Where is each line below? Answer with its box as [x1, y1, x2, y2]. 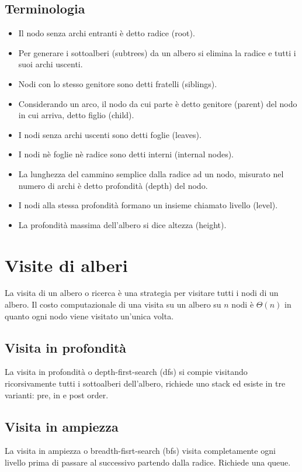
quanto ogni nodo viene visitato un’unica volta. [5, 309, 174, 322]
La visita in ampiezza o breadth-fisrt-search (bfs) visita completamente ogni [5, 445, 276, 457]
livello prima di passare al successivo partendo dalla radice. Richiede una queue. [5, 456, 291, 468]
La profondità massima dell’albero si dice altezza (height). [18, 218, 227, 230]
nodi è [231, 298, 254, 311]
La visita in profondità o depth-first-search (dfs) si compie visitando [5, 366, 248, 378]
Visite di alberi [5, 253, 128, 277]
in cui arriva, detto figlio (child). [18, 109, 134, 121]
